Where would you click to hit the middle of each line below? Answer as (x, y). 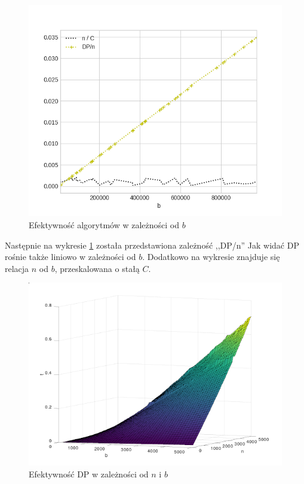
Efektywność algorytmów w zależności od (104, 224)
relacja (17, 268)
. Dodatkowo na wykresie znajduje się (211, 257)
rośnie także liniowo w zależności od (70, 257)
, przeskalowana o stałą (97, 268)
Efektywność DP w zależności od (89, 474)
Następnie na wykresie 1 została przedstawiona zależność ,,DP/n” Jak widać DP (152, 245)
